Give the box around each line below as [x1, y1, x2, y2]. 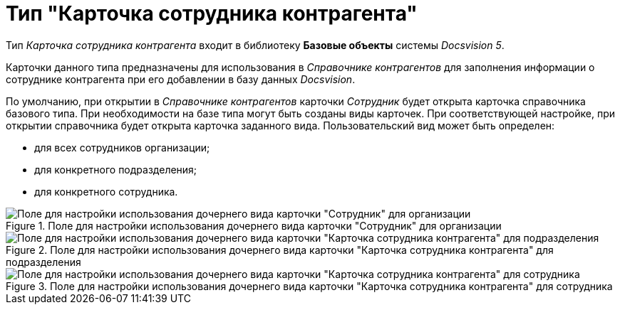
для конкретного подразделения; [34, 163, 197, 176]
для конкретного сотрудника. [34, 185, 178, 198]
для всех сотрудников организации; [34, 141, 210, 154]
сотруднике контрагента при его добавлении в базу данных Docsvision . [6, 73, 356, 85]
